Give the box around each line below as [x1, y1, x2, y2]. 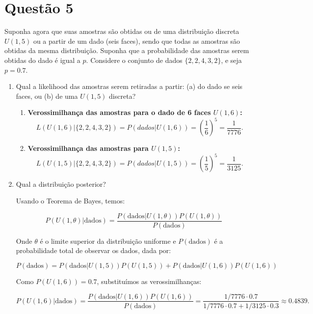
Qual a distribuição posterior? [16, 179, 106, 189]
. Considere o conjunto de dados [86, 55, 183, 65]
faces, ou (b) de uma [16, 90, 78, 101]
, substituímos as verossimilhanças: [97, 276, 202, 286]
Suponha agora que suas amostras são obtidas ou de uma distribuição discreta [4, 26, 239, 36]
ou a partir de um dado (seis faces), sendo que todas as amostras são [33, 35, 240, 46]
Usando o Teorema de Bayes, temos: [16, 196, 125, 206]
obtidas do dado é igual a [4, 55, 80, 65]
